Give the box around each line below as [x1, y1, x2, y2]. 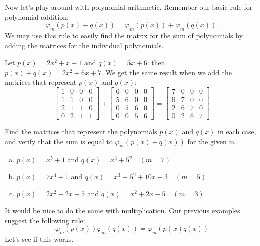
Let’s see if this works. [5, 234, 74, 244]
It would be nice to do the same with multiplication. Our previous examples [5, 205, 240, 216]
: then [147, 57, 165, 68]
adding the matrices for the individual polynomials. [5, 40, 164, 51]
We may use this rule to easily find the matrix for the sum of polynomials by [5, 30, 243, 40]
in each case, [218, 126, 256, 137]
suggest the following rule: [5, 215, 85, 225]
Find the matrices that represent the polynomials [5, 126, 157, 137]
